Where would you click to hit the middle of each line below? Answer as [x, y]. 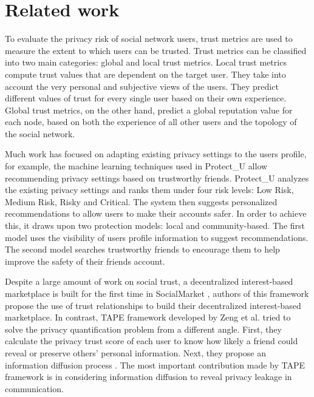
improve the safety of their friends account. [85, 261]
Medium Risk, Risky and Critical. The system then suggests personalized [141, 201]
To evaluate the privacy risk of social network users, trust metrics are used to [149, 39]
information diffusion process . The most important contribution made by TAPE [155, 365]
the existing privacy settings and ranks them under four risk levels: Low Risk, [149, 190]
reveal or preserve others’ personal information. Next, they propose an [135, 352]
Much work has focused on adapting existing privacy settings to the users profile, [156, 154]
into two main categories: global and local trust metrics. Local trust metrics [146, 62]
